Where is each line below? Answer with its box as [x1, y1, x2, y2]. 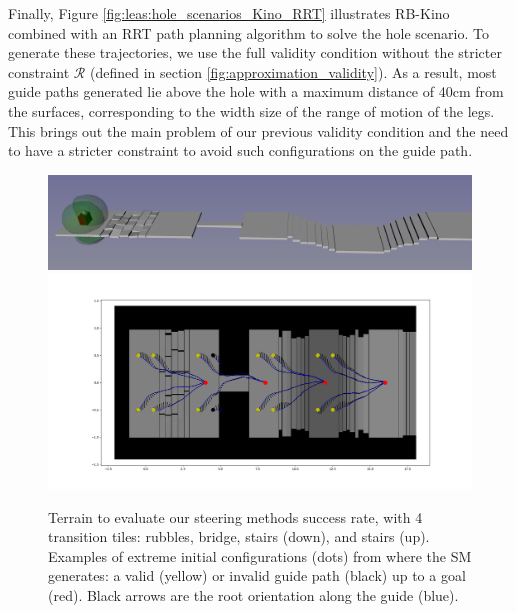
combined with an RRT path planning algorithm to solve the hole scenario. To [8, 22, 489, 43]
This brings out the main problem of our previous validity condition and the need [8, 120, 509, 141]
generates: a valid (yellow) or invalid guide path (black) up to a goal [48, 565, 466, 586]
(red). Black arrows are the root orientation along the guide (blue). [48, 585, 459, 606]
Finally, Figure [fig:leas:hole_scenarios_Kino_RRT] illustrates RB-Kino [8, 3, 450, 23]
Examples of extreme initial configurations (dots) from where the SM [48, 545, 472, 566]
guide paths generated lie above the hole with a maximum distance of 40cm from [8, 81, 504, 102]
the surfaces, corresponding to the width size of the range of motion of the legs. [8, 100, 495, 121]
